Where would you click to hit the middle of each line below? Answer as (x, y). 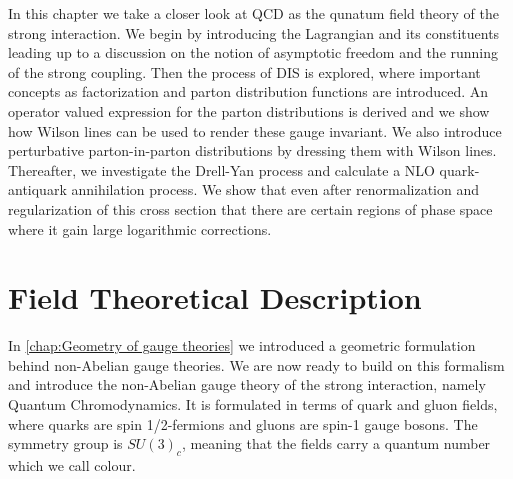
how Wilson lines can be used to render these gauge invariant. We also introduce (255, 130)
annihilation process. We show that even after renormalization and (275, 189)
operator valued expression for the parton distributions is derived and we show (249, 110)
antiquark (37, 189)
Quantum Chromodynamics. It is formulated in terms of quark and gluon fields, (253, 404)
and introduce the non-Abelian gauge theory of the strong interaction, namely (247, 384)
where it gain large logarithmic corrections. (140, 228)
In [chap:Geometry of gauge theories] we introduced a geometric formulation (242, 345)
